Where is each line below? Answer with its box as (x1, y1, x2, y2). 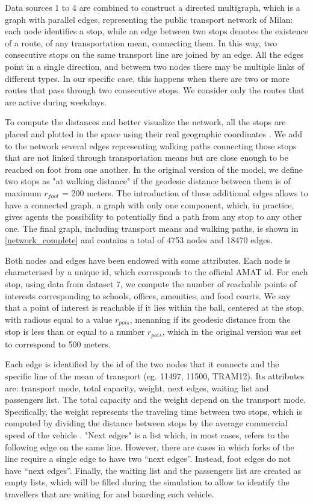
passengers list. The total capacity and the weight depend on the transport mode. (5, 393, 306, 406)
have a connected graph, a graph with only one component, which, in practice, (5, 198, 294, 211)
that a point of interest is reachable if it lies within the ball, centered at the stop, (5, 301, 305, 314)
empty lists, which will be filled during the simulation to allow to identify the (5, 476, 290, 488)
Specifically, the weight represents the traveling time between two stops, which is (5, 405, 302, 417)
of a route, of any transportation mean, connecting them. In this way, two (5, 36, 277, 49)
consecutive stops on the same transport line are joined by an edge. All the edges (5, 48, 304, 61)
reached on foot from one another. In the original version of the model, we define (5, 163, 303, 175)
